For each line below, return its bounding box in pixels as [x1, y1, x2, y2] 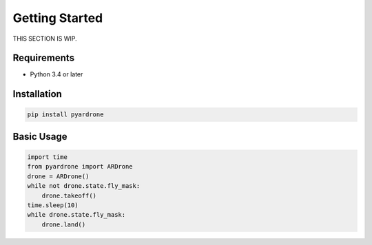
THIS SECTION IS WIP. [12, 34, 77, 43]
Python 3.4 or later [30, 70, 83, 78]
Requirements [12, 52, 75, 64]
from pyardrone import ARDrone [27, 162, 134, 171]
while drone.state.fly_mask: [27, 211, 126, 219]
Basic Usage [12, 131, 68, 142]
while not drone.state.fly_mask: [27, 182, 141, 190]
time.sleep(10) [27, 202, 79, 209]
